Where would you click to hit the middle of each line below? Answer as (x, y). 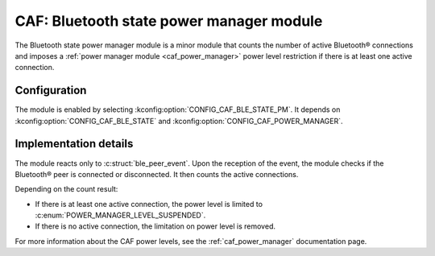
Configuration (51, 91)
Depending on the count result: (66, 189)
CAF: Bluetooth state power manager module (169, 21)
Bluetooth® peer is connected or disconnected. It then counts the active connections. (157, 174)
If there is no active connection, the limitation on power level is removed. (155, 226)
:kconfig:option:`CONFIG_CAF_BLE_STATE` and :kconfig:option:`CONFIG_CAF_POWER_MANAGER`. (179, 121)
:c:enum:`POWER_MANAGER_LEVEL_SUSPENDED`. (120, 215)
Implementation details (74, 144)
